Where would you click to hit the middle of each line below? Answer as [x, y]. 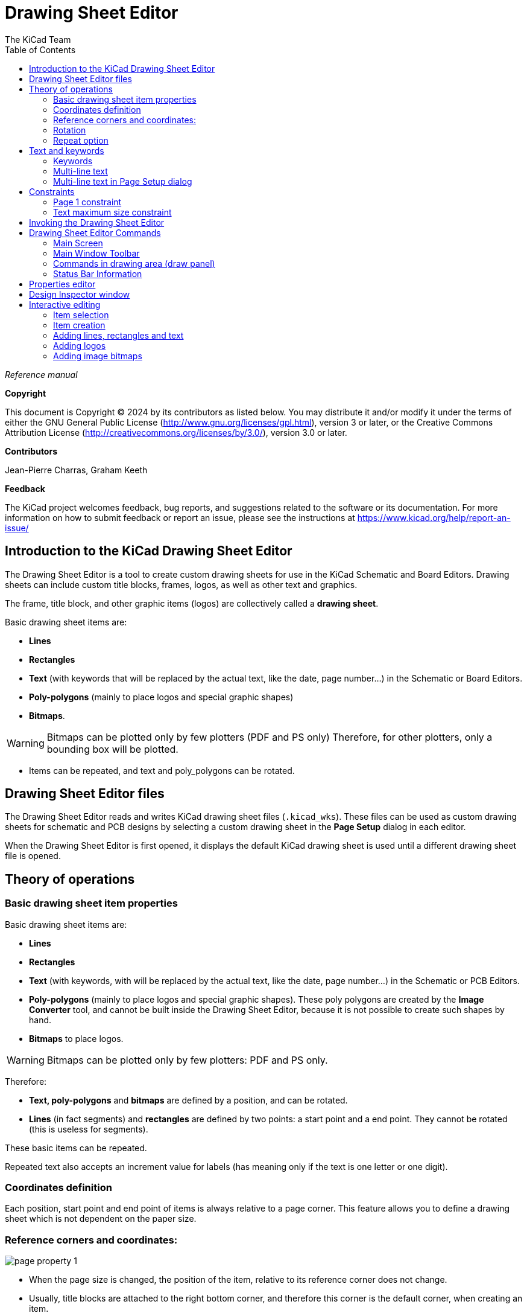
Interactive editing [65, 304]
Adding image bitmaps [98, 356]
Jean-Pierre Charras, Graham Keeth [76, 470]
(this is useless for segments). [89, 1129]
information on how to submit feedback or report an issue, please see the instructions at [180, 517]
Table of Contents [40, 50]
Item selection [81, 315]
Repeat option [81, 140]
